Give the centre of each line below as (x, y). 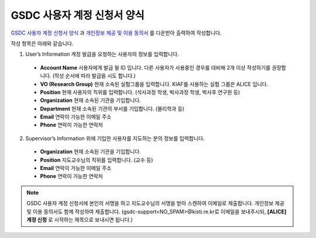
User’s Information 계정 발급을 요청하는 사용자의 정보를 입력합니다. (102, 54)
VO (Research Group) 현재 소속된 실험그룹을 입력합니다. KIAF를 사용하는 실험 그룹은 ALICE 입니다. (154, 84)
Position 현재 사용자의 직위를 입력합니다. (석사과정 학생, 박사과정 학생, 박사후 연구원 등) (140, 92)
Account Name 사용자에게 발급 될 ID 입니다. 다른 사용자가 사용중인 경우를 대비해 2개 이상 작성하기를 (155, 67)
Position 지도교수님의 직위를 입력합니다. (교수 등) (97, 160)
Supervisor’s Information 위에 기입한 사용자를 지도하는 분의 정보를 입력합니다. (115, 138)
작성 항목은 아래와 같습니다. (42, 43)
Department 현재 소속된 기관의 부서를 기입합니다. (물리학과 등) (112, 108)
